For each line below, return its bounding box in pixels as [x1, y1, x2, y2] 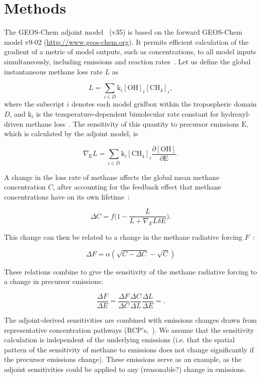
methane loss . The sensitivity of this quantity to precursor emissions [25, 118, 239, 129]
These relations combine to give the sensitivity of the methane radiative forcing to [4, 266, 257, 276]
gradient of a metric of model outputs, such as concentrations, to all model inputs [4, 46, 256, 57]
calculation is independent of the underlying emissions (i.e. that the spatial [4, 334, 235, 345]
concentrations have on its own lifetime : [4, 191, 130, 202]
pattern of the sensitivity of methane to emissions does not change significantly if [4, 344, 254, 354]
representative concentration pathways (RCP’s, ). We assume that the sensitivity [4, 324, 254, 335]
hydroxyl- [221, 109, 250, 119]
